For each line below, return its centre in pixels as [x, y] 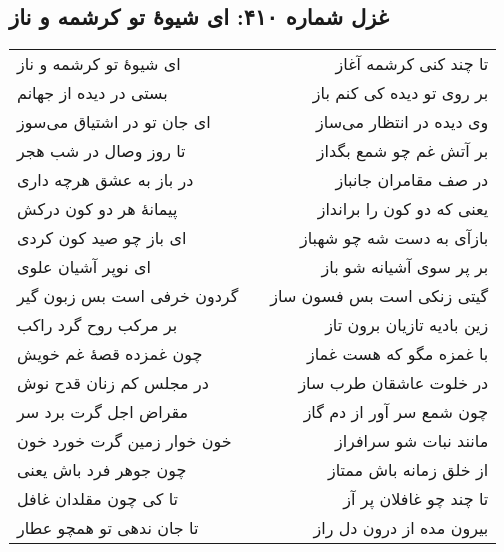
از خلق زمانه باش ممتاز [408, 470]
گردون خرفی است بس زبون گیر [128, 296]
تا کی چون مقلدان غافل [98, 499]
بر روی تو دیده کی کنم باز [400, 93]
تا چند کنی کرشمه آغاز [412, 64]
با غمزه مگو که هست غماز [397, 354]
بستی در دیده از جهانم [92, 93]
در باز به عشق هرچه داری [105, 180]
